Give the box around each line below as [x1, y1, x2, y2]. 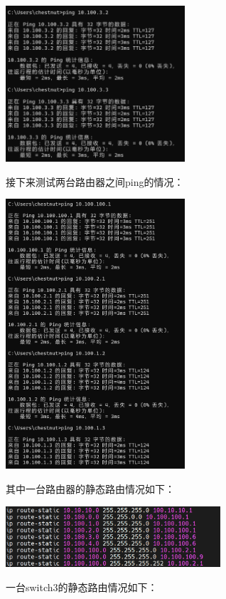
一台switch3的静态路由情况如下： [6, 579, 158, 594]
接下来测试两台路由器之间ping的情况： [6, 174, 184, 189]
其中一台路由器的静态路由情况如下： [6, 481, 175, 496]
